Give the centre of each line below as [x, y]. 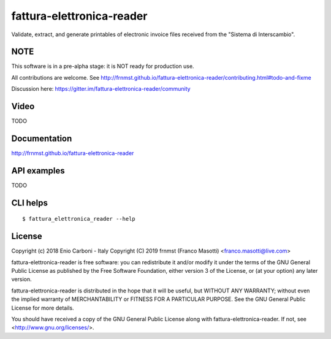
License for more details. [43, 308]
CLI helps [30, 203]
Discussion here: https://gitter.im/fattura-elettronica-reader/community [101, 89]
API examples [38, 171]
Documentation [42, 138]
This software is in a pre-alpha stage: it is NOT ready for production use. [103, 66]
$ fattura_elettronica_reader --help [79, 219]
